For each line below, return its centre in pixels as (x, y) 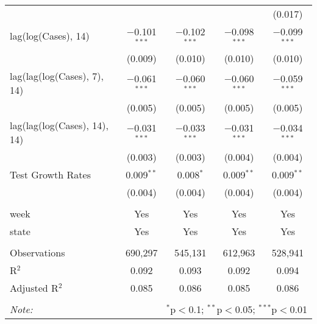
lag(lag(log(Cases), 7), (57, 76)
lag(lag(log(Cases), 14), (59, 125)
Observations (37, 252)
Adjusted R (34, 287)
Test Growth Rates (50, 174)
